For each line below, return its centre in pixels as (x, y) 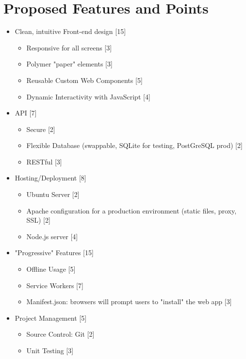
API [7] (26, 113)
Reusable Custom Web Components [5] (84, 80)
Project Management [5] (51, 318)
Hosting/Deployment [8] (50, 178)
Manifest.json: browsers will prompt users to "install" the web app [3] (129, 302)
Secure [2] (41, 129)
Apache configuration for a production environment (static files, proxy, (131, 210)
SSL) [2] (38, 220)
